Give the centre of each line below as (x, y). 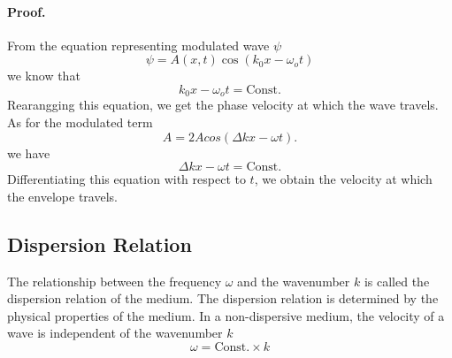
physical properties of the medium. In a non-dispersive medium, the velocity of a (226, 315)
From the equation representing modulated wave (138, 45)
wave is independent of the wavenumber (115, 333)
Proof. (27, 11)
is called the (397, 281)
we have (29, 152)
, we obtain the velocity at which (343, 179)
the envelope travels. (62, 196)
